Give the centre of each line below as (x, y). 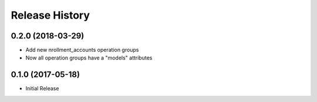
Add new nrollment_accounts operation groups (82, 50)
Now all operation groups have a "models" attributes (89, 58)
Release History (50, 15)
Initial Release (42, 89)
